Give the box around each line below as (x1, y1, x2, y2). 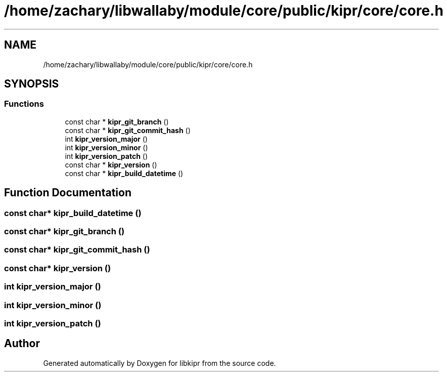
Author (4, 337, 40, 350)
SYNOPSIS (4, 77, 59, 91)
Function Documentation (4, 186, 131, 199)
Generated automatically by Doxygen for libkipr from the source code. (43, 358, 276, 367)
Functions (4, 99, 44, 109)
